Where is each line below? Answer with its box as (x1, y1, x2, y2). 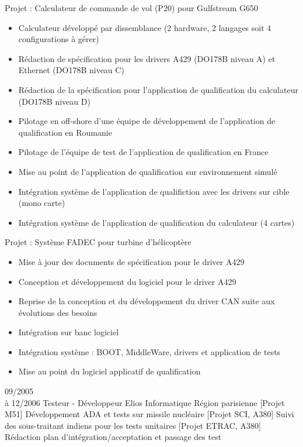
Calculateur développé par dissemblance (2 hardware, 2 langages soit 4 (18, 21, 271, 33)
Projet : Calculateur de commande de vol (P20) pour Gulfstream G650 (5, 2, 259, 13)
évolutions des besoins (18, 306, 97, 318)
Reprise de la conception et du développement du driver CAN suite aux (18, 295, 275, 307)
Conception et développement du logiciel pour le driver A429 (18, 275, 236, 287)
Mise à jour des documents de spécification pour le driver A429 (18, 255, 245, 267)
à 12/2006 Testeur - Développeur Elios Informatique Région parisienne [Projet (5, 396, 285, 408)
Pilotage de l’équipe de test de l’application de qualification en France (18, 146, 269, 158)
